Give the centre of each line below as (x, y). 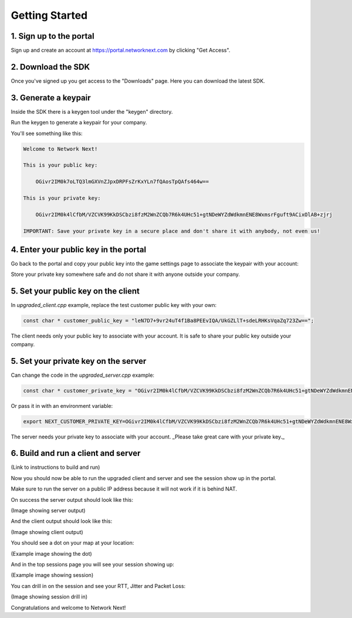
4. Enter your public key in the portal (79, 249)
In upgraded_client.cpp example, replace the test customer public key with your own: (114, 305)
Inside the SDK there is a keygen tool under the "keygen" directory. (92, 112)
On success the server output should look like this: (72, 499)
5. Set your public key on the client (75, 291)
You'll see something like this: (47, 133)
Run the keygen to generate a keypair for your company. (79, 123)
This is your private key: (62, 198)
